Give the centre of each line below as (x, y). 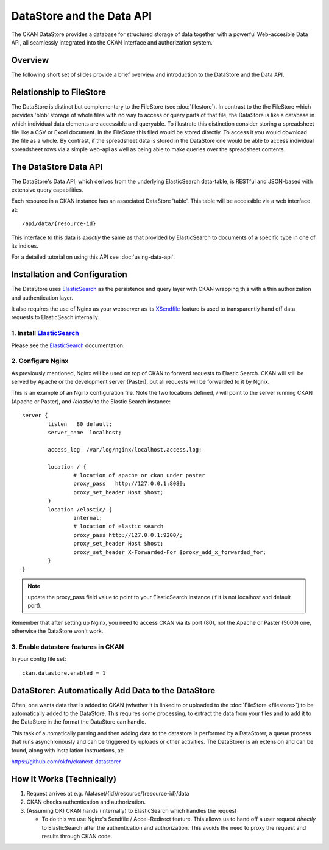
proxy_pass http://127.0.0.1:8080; (129, 484)
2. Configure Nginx (40, 361)
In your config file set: (39, 659)
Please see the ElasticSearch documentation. (68, 345)
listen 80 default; (80, 424)
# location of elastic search (119, 527)
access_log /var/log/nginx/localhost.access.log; (125, 449)
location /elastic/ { (80, 509)
